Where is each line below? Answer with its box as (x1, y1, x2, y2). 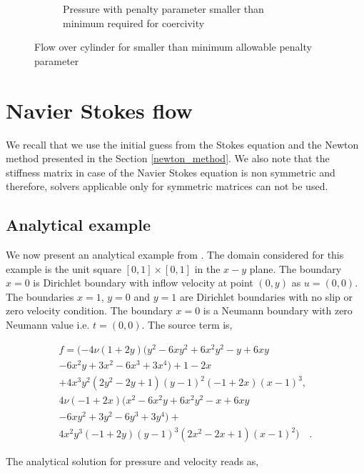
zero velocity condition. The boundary (6, 303, 173, 318)
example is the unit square (6, 261, 121, 276)
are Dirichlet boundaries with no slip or (179, 289, 353, 304)
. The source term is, (141, 317, 233, 332)
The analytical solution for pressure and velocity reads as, (6, 454, 259, 469)
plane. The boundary (249, 261, 342, 276)
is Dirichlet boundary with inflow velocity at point (33, 275, 253, 290)
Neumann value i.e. (6, 317, 90, 332)
